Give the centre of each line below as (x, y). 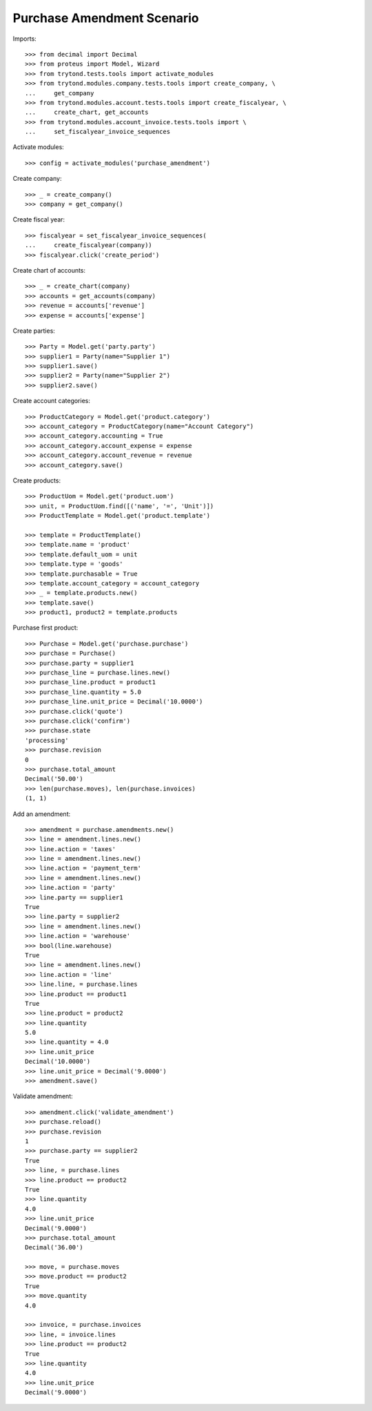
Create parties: (34, 331)
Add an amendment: (42, 814)
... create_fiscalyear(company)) (89, 245)
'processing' (47, 740)
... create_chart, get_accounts (87, 113)
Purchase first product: (45, 627)
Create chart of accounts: (49, 270)
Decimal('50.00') (54, 779)
